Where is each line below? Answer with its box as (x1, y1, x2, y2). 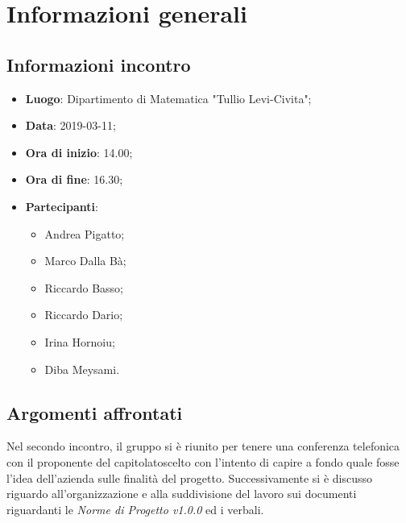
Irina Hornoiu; (44, 333, 115, 350)
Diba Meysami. (44, 360, 120, 377)
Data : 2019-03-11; (25, 117, 116, 134)
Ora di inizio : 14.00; (25, 143, 133, 160)
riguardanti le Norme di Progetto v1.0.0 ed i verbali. (6, 500, 264, 517)
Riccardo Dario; (44, 306, 123, 323)
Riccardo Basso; (44, 279, 123, 296)
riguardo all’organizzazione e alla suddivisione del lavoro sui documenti (6, 485, 357, 502)
